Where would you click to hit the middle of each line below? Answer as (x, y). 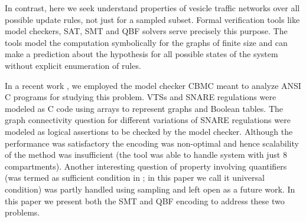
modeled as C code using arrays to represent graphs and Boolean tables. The (144, 108)
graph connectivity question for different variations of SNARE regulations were (148, 120)
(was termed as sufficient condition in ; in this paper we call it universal (135, 178)
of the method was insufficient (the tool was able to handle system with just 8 (146, 155)
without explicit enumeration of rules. (73, 65)
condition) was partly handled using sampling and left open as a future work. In (150, 189)
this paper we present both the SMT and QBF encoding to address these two (145, 201)
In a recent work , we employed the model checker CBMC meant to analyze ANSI (153, 85)
